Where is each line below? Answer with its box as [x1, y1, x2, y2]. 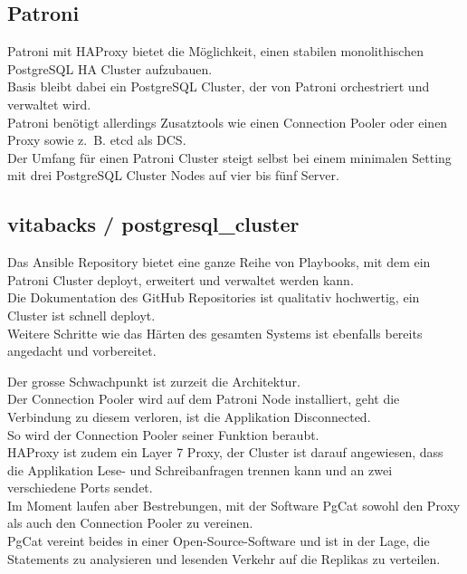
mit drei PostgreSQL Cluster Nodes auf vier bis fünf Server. [7, 166, 339, 185]
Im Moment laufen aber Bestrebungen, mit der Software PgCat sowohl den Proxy [7, 495, 461, 514]
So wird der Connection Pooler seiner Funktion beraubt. [7, 425, 319, 444]
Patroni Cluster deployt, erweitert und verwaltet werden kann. [7, 270, 354, 289]
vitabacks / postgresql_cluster [7, 210, 300, 238]
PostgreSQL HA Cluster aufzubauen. [7, 59, 213, 78]
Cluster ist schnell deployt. [7, 305, 156, 324]
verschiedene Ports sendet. [7, 478, 153, 497]
